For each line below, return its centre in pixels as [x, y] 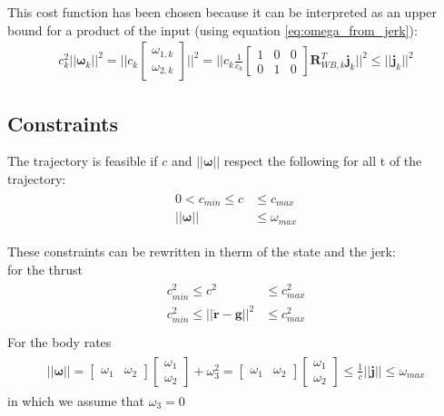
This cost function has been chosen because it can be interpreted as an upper [222, 12]
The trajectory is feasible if [83, 161]
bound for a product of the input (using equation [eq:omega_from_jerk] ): [212, 29]
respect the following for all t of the [323, 161]
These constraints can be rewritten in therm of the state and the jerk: [202, 252]
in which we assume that [76, 401]
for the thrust [45, 269]
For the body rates [59, 342]
